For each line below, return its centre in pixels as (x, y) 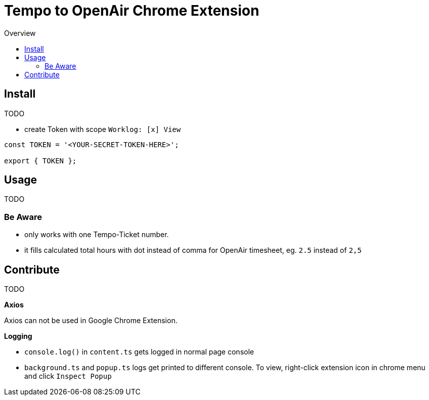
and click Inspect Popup (68, 376)
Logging (18, 336)
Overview (20, 33)
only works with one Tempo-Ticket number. (97, 235)
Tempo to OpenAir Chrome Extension (132, 11)
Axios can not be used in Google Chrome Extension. (91, 321)
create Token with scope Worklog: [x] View (103, 129)
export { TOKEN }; (40, 161)
